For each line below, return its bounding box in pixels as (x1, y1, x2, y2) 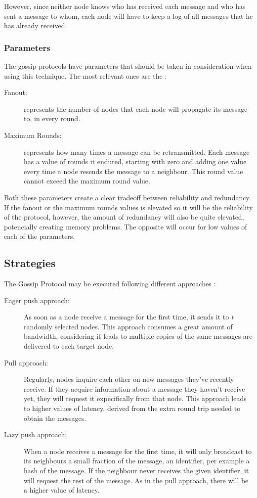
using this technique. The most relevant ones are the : (4, 70, 167, 81)
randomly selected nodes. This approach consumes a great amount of (24, 321, 233, 331)
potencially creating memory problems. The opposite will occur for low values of (4, 221, 247, 231)
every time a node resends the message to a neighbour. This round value (24, 166, 243, 176)
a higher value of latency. (24, 485, 100, 495)
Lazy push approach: (4, 429, 67, 440)
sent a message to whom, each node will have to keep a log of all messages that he (4, 10, 253, 21)
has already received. (4, 20, 67, 31)
